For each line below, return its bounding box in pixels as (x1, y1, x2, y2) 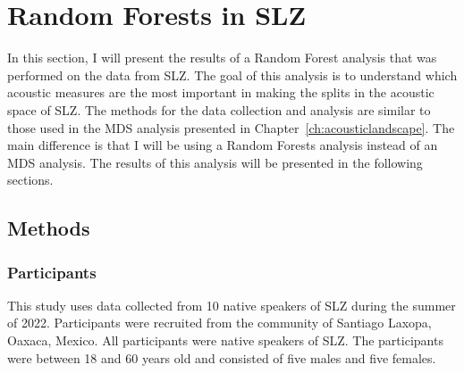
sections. (7, 170, 54, 189)
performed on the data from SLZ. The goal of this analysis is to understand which (7, 65, 458, 84)
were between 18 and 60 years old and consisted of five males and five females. (7, 348, 436, 367)
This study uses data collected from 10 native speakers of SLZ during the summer (7, 295, 456, 314)
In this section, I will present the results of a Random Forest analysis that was (7, 48, 437, 67)
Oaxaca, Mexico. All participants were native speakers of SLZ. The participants (7, 331, 443, 350)
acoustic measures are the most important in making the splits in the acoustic (7, 83, 434, 102)
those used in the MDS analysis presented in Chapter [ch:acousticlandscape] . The (7, 118, 455, 137)
